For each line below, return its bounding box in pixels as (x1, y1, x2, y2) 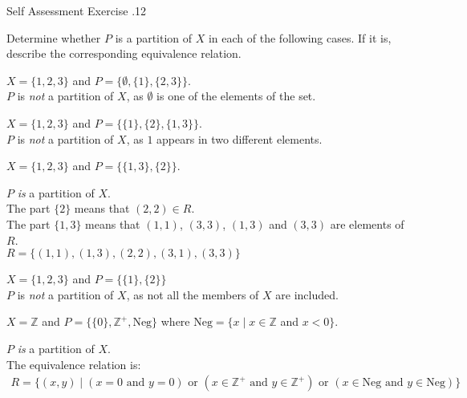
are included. (275, 286, 339, 303)
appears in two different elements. (156, 130, 323, 147)
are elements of (330, 215, 404, 232)
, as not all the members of (126, 286, 259, 303)
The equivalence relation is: (6, 355, 141, 372)
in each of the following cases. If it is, (208, 29, 392, 46)
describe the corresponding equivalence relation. (6, 45, 242, 62)
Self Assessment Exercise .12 (6, 2, 147, 18)
